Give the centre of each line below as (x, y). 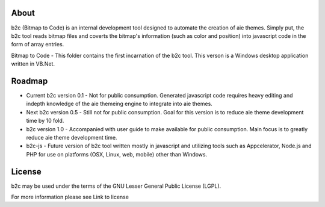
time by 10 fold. (45, 121)
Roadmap (29, 81)
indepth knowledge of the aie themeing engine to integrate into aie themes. (119, 104)
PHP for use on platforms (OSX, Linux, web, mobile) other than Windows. (117, 154)
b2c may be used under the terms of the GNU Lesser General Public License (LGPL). (116, 186)
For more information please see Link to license (70, 197)
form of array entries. (38, 45)
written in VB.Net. (33, 64)
